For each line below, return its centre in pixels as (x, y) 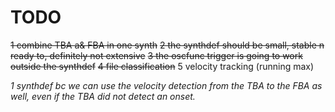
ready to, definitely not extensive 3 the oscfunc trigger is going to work (156, 55)
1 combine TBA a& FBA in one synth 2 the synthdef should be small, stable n (167, 45)
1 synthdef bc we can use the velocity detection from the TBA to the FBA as (166, 85)
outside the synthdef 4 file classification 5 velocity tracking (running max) (162, 66)
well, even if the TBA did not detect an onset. (103, 96)
